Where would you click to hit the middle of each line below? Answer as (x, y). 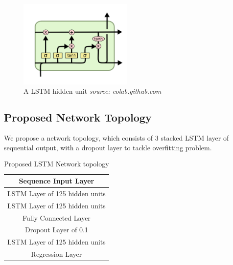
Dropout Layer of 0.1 (56, 230)
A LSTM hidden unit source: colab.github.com (93, 91)
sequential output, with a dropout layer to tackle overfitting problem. (108, 147)
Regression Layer (57, 254)
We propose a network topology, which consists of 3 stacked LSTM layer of (116, 138)
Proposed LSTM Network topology (57, 164)
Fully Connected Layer (56, 217)
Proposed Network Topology (78, 117)
